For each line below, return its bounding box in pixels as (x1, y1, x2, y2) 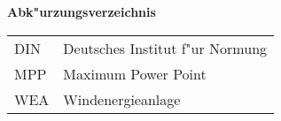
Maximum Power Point (63, 63, 207, 84)
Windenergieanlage (63, 88, 181, 110)
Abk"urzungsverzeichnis (7, 3, 156, 20)
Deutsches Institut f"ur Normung (63, 37, 268, 58)
